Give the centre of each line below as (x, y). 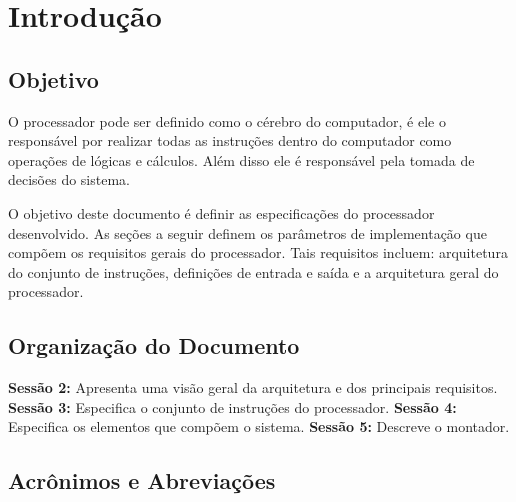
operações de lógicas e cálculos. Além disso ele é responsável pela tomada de (241, 159)
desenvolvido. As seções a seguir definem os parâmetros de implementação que (247, 232)
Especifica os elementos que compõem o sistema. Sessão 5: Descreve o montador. (259, 426)
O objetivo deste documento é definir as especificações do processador (221, 212)
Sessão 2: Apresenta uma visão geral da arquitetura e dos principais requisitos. (253, 387)
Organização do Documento (154, 345)
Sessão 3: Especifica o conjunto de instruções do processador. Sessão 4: (232, 406)
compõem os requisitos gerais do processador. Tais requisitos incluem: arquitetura (258, 252)
